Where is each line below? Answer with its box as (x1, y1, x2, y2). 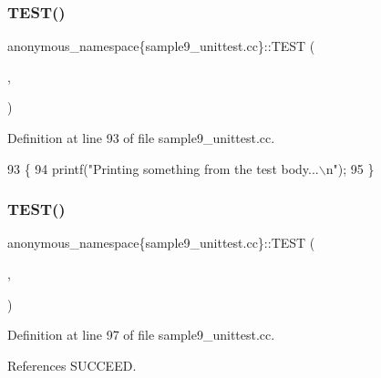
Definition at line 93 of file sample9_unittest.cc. (7, 128, 275, 147)
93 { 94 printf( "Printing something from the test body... (7, 158, 319, 178)
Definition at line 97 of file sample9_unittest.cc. (7, 325, 275, 344)
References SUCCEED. (7, 355, 137, 374)
